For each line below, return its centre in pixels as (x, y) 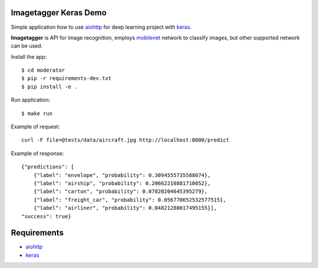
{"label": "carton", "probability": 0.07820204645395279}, (120, 192)
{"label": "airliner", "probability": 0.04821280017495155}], (125, 208)
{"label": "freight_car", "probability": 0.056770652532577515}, (130, 200)
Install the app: (29, 56)
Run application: (30, 100)
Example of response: (37, 153)
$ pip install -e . (49, 86)
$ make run (37, 113)
